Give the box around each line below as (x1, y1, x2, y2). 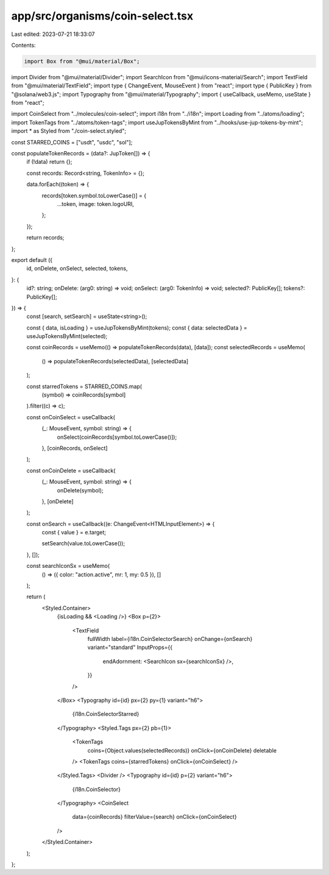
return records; (26, 234, 65, 241)
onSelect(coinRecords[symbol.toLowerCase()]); (57, 433, 177, 441)
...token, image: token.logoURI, (57, 200, 134, 207)
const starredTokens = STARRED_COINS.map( (26, 383, 143, 390)
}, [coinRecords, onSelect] (41, 444, 108, 452)
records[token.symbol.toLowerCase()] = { (41, 192, 146, 199)
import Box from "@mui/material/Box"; (24, 58, 140, 65)
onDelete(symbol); (57, 486, 104, 494)
